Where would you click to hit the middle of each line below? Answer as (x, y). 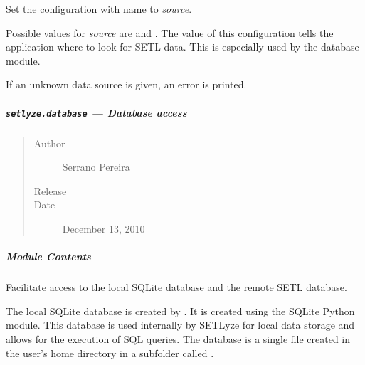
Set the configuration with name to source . (99, 9)
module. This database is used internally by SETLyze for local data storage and (180, 325)
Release (50, 190)
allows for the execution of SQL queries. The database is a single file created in (178, 338)
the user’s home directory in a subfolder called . (110, 353)
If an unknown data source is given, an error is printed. (126, 84)
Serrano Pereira (96, 167)
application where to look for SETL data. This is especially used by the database (182, 47)
